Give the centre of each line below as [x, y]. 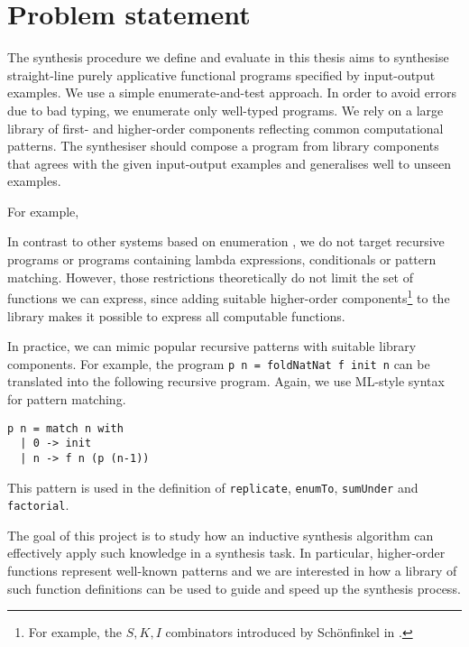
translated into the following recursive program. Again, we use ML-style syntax [226, 381]
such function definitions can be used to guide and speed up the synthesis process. [234, 588]
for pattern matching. [67, 398]
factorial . [38, 505]
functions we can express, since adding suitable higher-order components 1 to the [229, 296]
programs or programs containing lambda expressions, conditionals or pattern [222, 259]
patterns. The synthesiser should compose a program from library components [223, 146]
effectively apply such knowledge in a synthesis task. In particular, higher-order [226, 553]
